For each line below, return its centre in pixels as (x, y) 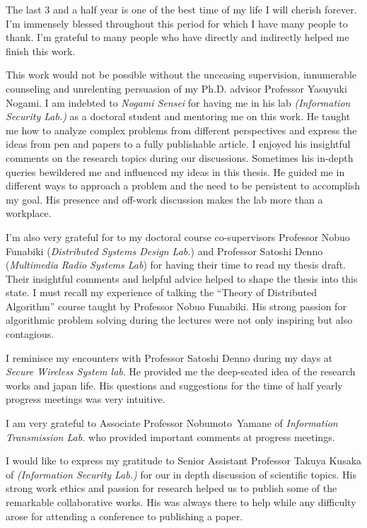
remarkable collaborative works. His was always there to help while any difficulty (181, 502)
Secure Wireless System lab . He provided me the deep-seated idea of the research (181, 371)
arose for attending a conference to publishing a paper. (124, 516)
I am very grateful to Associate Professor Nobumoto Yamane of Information (172, 423)
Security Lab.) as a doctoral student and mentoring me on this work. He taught (178, 116)
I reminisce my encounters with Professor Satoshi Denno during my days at (169, 357)
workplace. (29, 213)
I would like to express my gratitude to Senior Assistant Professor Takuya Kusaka (184, 460)
